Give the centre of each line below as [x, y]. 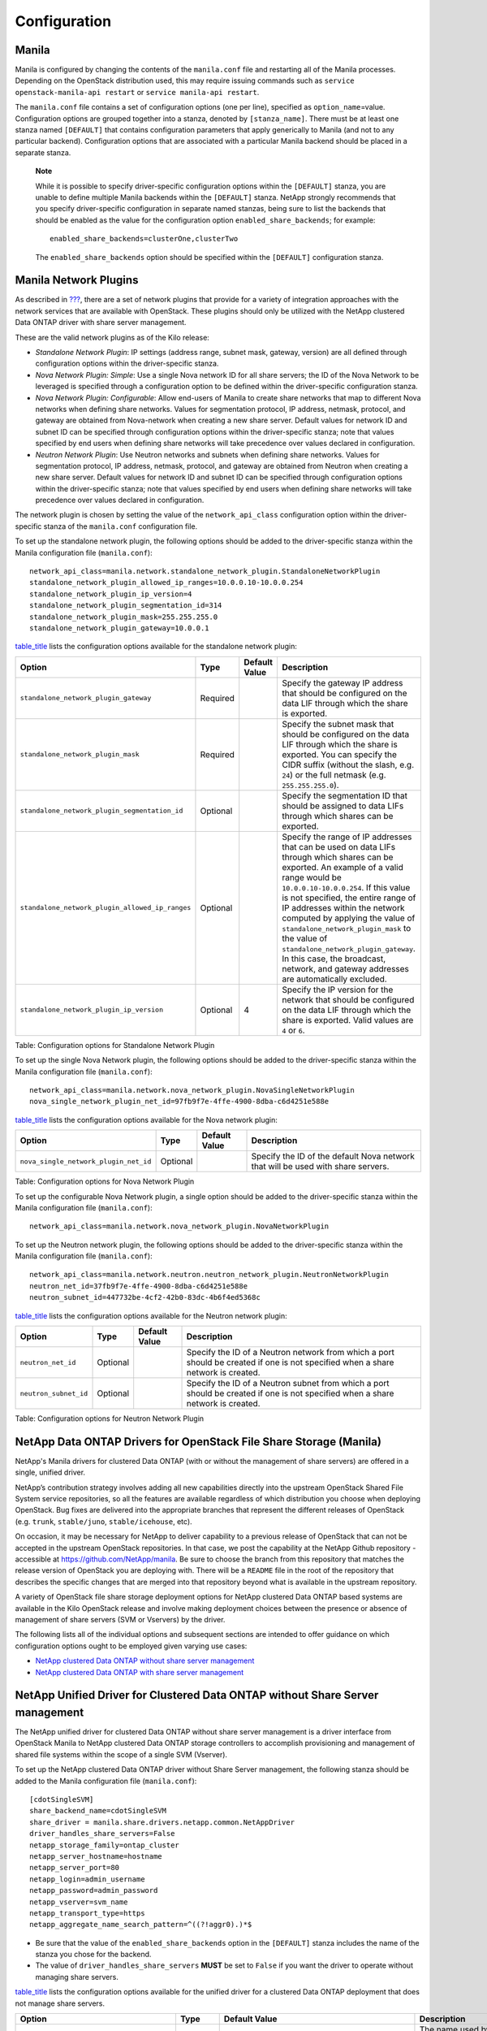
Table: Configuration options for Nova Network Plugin [105, 1181]
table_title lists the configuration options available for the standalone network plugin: [156, 647]
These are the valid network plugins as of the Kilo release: [112, 337]
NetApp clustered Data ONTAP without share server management [145, 1661]
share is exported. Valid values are [347, 1020]
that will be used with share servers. [320, 1167]
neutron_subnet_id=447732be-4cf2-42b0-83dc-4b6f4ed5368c [145, 1297]
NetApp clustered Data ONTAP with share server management [140, 1672]
